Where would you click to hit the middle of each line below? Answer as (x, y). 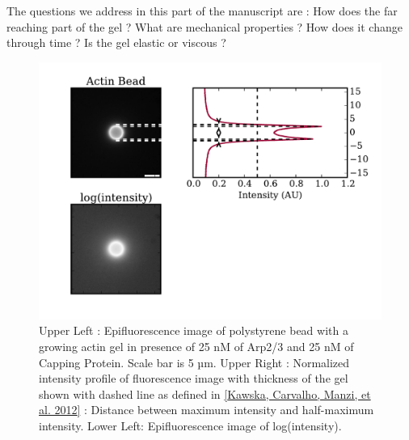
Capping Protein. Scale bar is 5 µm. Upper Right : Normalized (194, 362)
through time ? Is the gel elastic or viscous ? (116, 42)
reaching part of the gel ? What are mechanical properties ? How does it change (204, 26)
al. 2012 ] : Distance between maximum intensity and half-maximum (207, 410)
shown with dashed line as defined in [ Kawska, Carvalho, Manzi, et (205, 393)
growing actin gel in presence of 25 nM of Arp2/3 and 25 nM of (196, 346)
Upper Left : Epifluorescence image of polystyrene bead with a (194, 330)
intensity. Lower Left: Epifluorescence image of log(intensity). (190, 425)
